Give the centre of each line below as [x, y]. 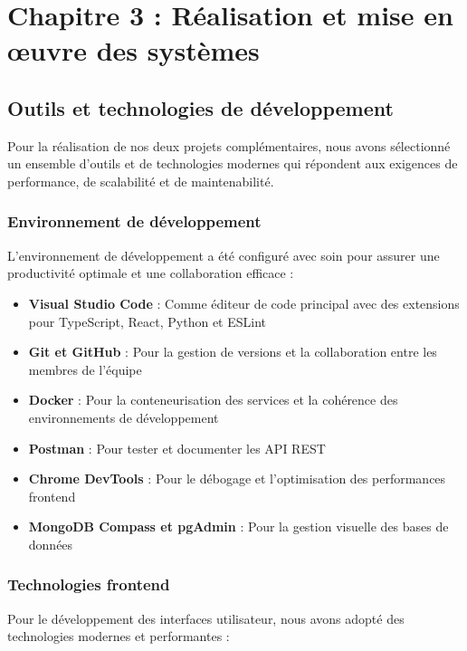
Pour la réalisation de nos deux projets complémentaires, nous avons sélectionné [229, 145]
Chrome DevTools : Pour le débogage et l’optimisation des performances [237, 479]
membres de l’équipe [85, 369]
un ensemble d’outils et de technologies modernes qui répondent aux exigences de [233, 163]
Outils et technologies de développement [200, 107]
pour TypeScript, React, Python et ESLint [148, 321]
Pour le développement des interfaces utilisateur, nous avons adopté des [206, 618]
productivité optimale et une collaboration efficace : [151, 273]
